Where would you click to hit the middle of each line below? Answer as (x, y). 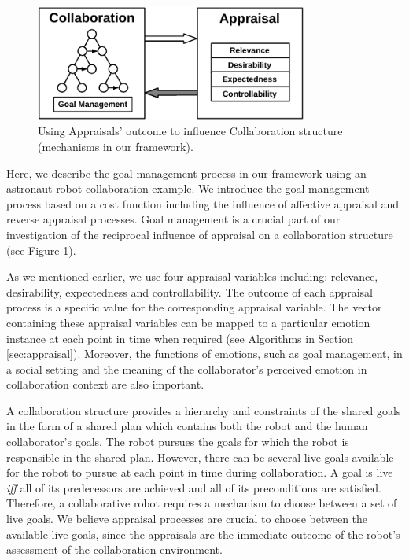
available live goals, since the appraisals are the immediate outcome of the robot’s (203, 534)
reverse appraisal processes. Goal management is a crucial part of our (173, 219)
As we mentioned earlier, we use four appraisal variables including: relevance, (192, 276)
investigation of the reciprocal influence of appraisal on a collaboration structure (200, 234)
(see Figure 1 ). (41, 250)
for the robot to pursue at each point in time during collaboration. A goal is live (200, 472)
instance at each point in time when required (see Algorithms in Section (180, 338)
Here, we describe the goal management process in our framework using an (186, 173)
